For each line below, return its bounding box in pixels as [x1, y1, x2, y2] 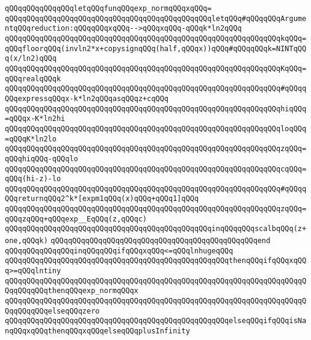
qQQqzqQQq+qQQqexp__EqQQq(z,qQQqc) [5, 214, 147, 223]
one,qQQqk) [5, 236, 48, 246]
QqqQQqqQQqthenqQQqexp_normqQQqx [5, 286, 138, 295]
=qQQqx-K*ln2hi [5, 114, 66, 123]
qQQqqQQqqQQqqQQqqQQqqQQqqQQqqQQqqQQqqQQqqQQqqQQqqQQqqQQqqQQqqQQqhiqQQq [5, 104, 307, 113]
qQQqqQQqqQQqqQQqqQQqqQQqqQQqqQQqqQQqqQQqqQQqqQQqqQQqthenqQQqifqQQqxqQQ [5, 256, 307, 265]
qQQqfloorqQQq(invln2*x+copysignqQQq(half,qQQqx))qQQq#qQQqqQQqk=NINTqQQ [5, 44, 307, 53]
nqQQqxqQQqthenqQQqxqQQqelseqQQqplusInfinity [5, 327, 190, 335]
